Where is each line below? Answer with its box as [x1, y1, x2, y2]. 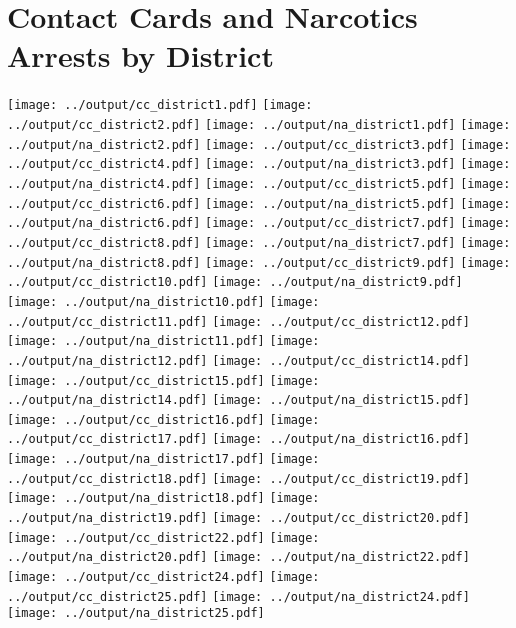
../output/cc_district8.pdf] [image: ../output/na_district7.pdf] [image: [7, 235, 511, 250]
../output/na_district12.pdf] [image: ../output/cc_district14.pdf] [7, 353, 470, 368]
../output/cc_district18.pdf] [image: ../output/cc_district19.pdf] [7, 471, 470, 486]
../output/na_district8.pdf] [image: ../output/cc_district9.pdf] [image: [7, 255, 511, 270]
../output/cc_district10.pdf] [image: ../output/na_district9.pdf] [7, 275, 463, 290]
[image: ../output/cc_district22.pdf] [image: [7, 530, 320, 545]
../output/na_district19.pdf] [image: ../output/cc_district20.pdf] [7, 511, 470, 526]
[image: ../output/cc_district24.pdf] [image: [7, 570, 320, 585]
